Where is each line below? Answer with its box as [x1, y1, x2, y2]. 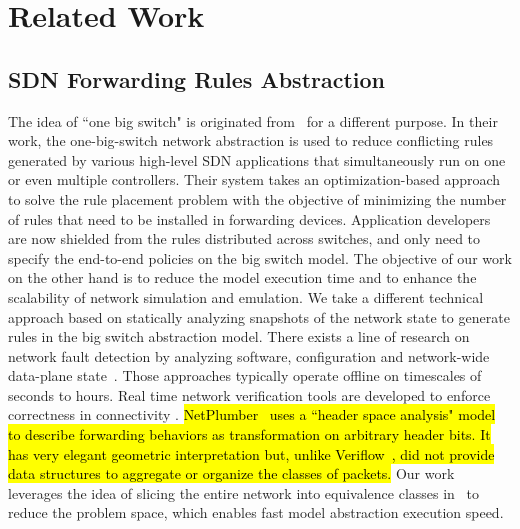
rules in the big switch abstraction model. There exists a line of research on [8, 326, 470, 347]
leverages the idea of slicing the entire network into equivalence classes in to [8, 482, 479, 503]
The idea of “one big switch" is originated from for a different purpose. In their [8, 110, 498, 131]
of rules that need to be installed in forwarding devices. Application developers [8, 208, 491, 229]
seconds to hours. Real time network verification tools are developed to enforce [8, 384, 491, 405]
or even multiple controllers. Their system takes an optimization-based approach [8, 169, 501, 190]
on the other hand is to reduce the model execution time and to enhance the [8, 267, 477, 288]
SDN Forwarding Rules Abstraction [8, 63, 386, 94]
